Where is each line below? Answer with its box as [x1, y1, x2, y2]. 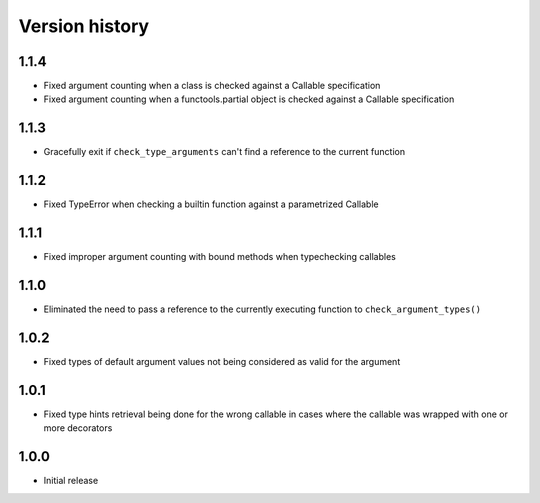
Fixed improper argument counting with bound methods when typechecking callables [43, 251, 397, 263]
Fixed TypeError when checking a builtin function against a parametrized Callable [43, 198, 379, 210]
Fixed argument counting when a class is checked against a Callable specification [43, 80, 381, 92]
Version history [18, 15, 150, 37]
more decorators [43, 422, 113, 434]
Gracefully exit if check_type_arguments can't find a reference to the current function [43, 146, 405, 158]
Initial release [43, 475, 99, 487]
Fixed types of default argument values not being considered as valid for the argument [43, 355, 401, 367]
